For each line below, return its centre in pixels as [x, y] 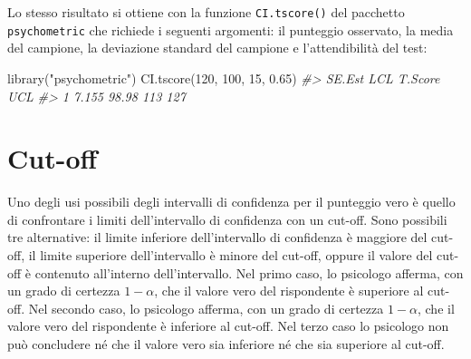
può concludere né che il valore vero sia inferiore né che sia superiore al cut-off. [226, 343]
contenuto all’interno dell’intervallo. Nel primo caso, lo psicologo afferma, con [249, 272]
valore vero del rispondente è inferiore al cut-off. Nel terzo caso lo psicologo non [228, 326]
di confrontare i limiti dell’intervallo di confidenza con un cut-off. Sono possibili [227, 219]
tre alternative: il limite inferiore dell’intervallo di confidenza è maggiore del [217, 237]
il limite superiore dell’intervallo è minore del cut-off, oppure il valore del [231, 255]
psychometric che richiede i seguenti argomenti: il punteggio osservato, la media [231, 29]
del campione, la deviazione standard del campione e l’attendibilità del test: [217, 48]
